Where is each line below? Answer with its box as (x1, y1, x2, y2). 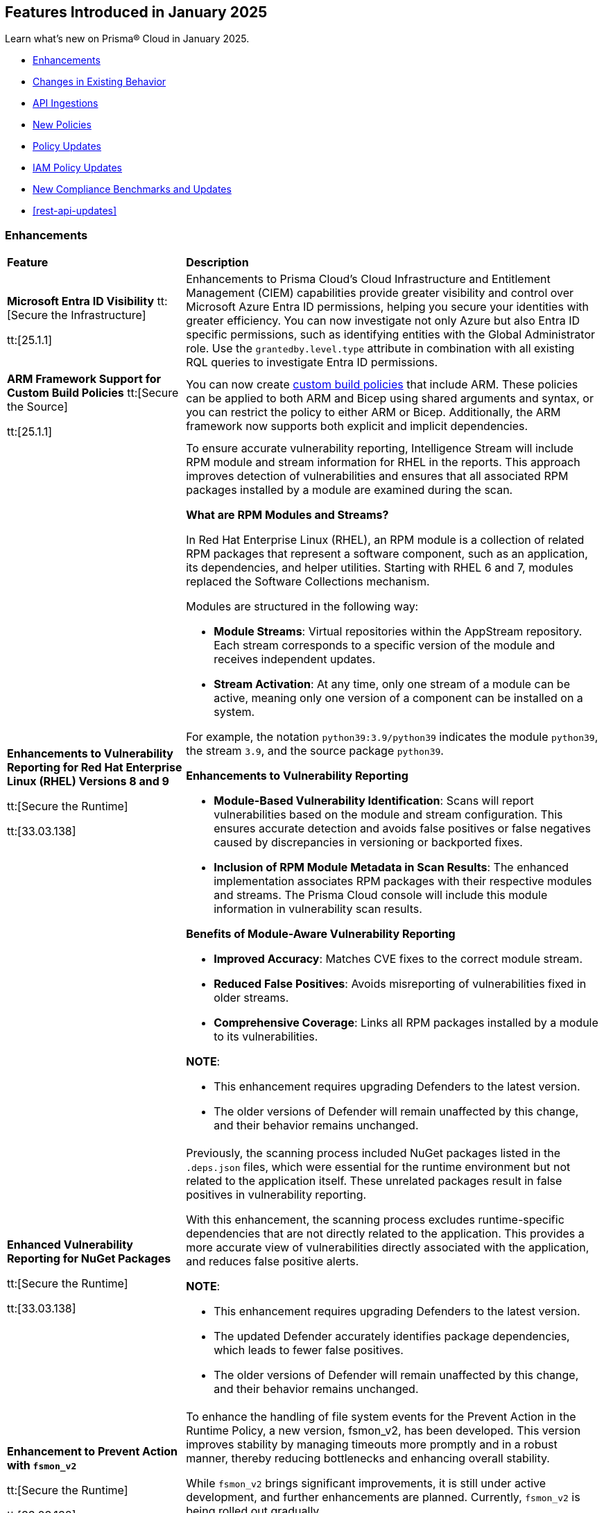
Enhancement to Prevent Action (7, 1444, 178, 1459)
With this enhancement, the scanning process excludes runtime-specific (186, 1213, 564, 1227)
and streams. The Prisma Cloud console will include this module (214, 888, 548, 903)
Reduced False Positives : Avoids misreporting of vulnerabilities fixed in (214, 977, 587, 991)
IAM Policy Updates (33, 162, 122, 174)
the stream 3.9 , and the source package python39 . (186, 744, 444, 758)
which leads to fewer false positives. (214, 1343, 404, 1358)
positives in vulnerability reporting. (186, 1188, 367, 1202)
